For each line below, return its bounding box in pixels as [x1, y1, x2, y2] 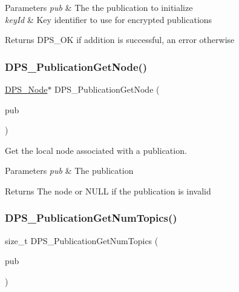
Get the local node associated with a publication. [5, 144, 187, 156]
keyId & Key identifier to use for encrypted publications [5, 13, 212, 25]
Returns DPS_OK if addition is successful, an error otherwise [5, 33, 235, 46]
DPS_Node [5, 83, 48, 95]
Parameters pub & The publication [5, 164, 134, 177]
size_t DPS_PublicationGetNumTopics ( [5, 234, 159, 247]
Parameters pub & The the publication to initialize [5, 1, 193, 13]
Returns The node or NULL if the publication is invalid [5, 184, 211, 197]
